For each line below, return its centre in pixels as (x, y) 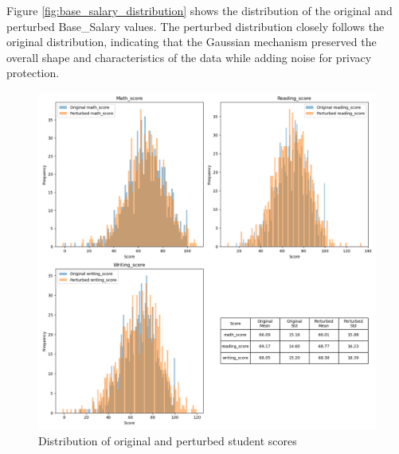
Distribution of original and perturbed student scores (168, 440)
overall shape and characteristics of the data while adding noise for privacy (189, 57)
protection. (33, 73)
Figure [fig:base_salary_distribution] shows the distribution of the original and (199, 10)
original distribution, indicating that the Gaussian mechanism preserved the (192, 42)
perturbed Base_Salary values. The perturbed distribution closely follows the (196, 26)
